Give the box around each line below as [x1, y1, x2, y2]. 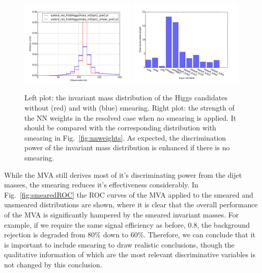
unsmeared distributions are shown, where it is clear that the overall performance [4, 199, 258, 210]
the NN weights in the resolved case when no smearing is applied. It [24, 112, 237, 123]
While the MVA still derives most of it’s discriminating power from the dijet [4, 169, 242, 180]
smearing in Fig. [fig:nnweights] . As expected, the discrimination [24, 132, 226, 143]
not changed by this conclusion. [4, 259, 102, 269]
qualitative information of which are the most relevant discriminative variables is [4, 249, 256, 260]
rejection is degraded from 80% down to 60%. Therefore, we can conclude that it [4, 229, 255, 240]
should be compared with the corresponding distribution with [24, 122, 216, 133]
